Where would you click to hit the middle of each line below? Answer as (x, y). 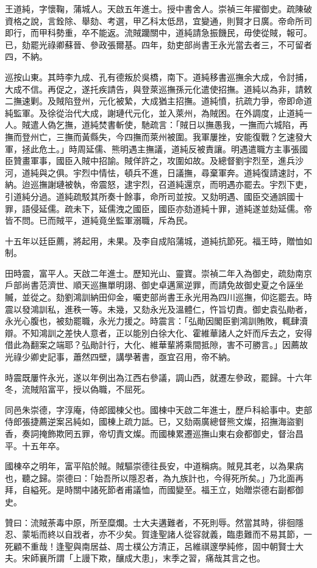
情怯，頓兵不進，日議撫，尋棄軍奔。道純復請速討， (201, 172)
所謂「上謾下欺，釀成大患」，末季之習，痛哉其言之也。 (156, 558)
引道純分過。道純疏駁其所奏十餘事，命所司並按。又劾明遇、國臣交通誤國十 (154, 196)
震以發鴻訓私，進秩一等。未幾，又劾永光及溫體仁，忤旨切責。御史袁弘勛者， (158, 309)
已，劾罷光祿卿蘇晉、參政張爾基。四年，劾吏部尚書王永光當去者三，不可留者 (158, 44)
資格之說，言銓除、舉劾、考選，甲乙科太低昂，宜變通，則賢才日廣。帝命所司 (158, 20)
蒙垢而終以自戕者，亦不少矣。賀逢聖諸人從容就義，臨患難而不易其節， (162, 534)
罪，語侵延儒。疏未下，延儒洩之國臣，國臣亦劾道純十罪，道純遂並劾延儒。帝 (158, 208)
